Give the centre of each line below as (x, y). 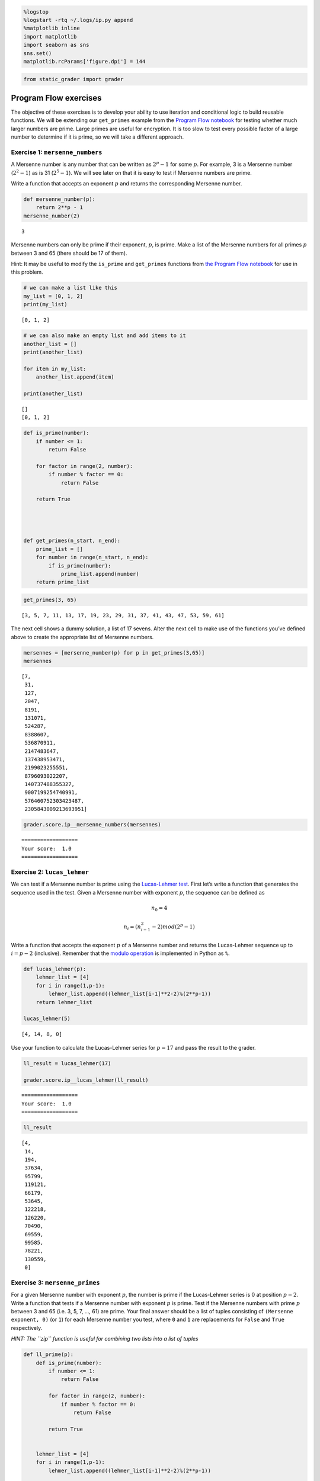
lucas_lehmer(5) (47, 1019)
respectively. (27, 1328)
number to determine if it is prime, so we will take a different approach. (97, 137)
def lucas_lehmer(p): (55, 969)
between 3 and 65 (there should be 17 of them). (69, 253)
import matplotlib (50, 36)
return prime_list (63, 582)
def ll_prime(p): (49, 1355)
